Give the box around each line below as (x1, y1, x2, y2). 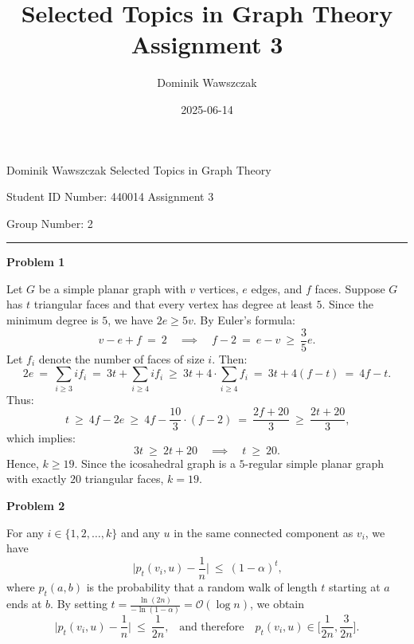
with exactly (6, 470, 67, 487)
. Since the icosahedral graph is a (74, 454, 236, 471)
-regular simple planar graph (244, 454, 385, 471)
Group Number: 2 (6, 214, 93, 231)
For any (6, 524, 44, 540)
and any (120, 524, 160, 540)
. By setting (50, 595, 107, 612)
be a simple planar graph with (38, 280, 186, 296)
